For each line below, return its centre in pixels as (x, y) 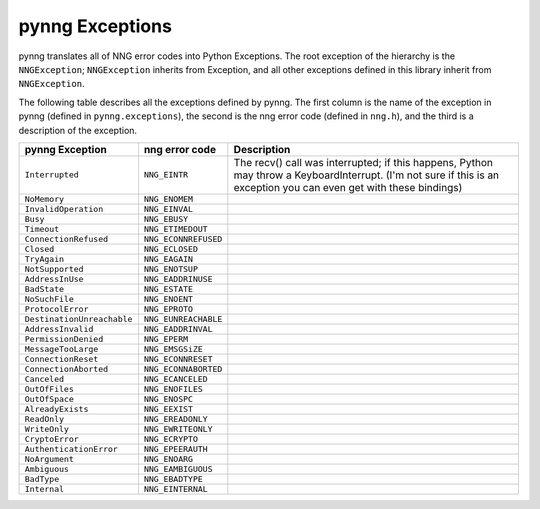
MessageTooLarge (61, 348)
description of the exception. (78, 130)
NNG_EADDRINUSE (178, 278)
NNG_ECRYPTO (171, 438)
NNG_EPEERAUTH (176, 448)
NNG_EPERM (166, 338)
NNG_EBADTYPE (173, 478)
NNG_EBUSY (166, 218)
